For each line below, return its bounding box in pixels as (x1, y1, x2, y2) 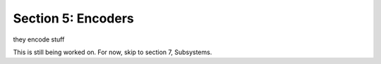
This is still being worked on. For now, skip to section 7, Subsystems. (13, 48, 212, 56)
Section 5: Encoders (13, 11, 134, 26)
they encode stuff (13, 35, 65, 44)
